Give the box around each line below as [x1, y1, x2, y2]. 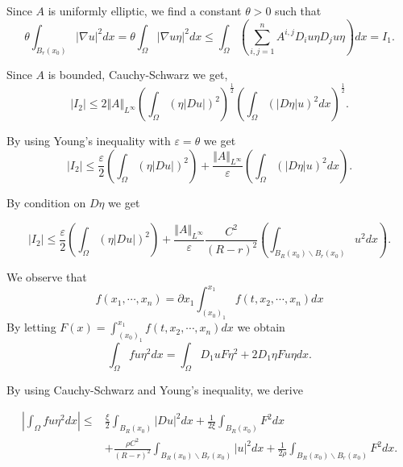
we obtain [237, 319, 285, 336]
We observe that [6, 269, 87, 286]
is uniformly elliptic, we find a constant [48, 2, 242, 19]
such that [275, 2, 322, 19]
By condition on [6, 194, 86, 211]
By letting [6, 319, 56, 336]
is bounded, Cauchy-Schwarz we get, [48, 66, 228, 83]
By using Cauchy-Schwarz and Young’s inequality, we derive [6, 381, 303, 398]
